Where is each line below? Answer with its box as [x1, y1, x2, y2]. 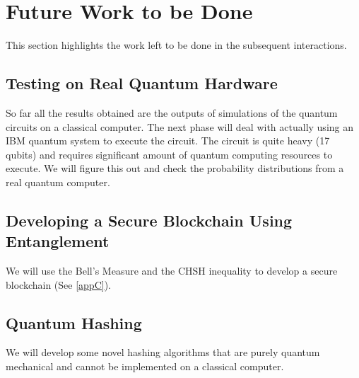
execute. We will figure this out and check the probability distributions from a [6, 161, 344, 176]
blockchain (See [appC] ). [6, 277, 111, 292]
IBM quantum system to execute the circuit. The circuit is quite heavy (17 [6, 133, 330, 148]
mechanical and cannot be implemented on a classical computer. [6, 359, 284, 374]
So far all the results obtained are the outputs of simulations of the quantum [6, 105, 338, 120]
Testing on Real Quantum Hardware [6, 72, 278, 94]
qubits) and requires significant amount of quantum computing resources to [6, 147, 333, 161]
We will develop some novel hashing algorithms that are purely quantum [6, 345, 320, 360]
